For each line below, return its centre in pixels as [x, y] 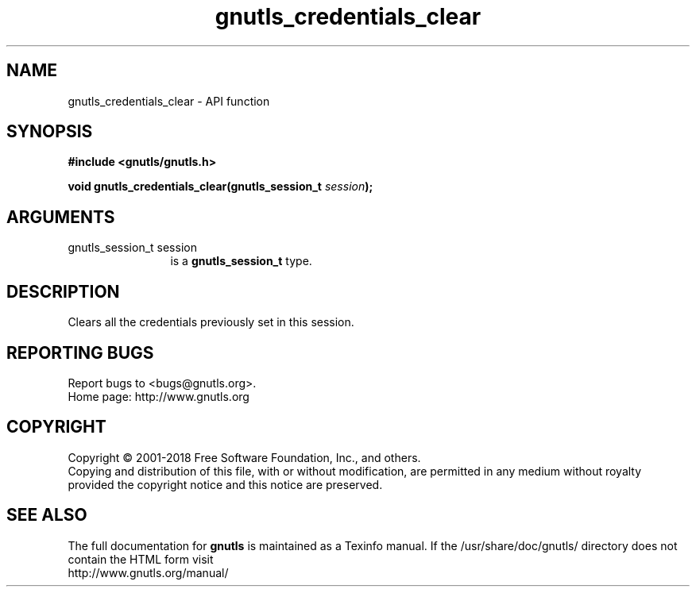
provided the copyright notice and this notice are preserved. [225, 484]
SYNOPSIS [50, 132]
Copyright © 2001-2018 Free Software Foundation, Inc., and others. [244, 457]
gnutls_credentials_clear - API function [169, 101]
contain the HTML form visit [141, 559]
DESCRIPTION [63, 291]
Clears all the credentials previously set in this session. [211, 322]
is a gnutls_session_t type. [241, 261]
